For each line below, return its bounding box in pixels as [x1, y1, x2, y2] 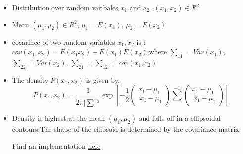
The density [12, 75, 49, 85]
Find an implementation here [12, 140, 101, 151]
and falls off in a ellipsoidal [139, 113, 221, 123]
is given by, [86, 75, 120, 85]
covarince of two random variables [12, 37, 115, 47]
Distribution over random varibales [12, 2, 118, 12]
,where [147, 46, 167, 57]
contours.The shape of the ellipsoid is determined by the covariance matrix [12, 124, 239, 134]
